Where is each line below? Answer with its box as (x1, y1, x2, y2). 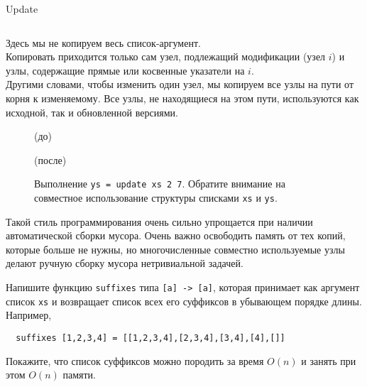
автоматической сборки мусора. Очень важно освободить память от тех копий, (6, 228, 346, 243)
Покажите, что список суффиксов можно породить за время (6, 353, 264, 368)
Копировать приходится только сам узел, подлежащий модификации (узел (6, 49, 326, 64)
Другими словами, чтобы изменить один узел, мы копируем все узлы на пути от (6, 77, 354, 92)
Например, (6, 307, 52, 322)
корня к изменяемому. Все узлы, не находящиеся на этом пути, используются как (6, 90, 359, 105)
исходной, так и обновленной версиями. (6, 104, 178, 119)
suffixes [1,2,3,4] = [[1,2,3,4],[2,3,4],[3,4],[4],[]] (16, 332, 285, 343)
